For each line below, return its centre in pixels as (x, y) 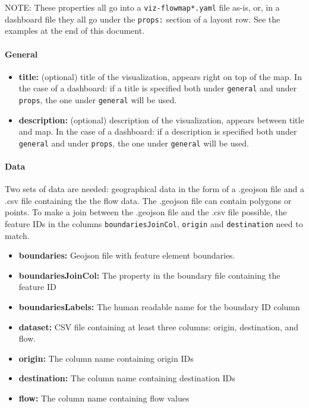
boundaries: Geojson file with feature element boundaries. (127, 255)
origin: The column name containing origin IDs (106, 358)
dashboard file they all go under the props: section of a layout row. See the (143, 19)
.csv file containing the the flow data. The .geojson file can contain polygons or (148, 200)
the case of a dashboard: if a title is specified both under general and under (158, 88)
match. (17, 235)
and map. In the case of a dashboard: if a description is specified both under (158, 131)
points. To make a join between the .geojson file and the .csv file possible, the (146, 212)
